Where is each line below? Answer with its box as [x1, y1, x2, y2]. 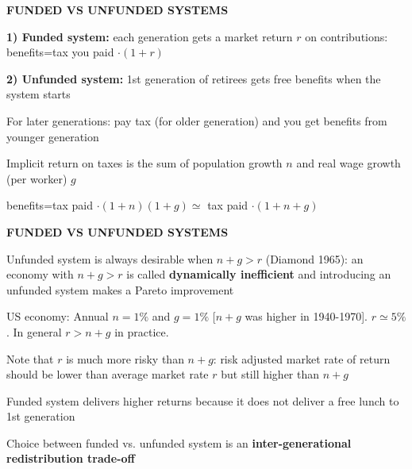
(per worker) [6, 170, 67, 186]
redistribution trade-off [6, 450, 135, 467]
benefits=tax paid [6, 197, 93, 213]
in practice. [114, 323, 169, 340]
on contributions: [305, 28, 388, 44]
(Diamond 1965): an [265, 250, 364, 267]
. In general [6, 323, 62, 340]
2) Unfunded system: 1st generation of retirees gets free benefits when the [6, 70, 381, 86]
